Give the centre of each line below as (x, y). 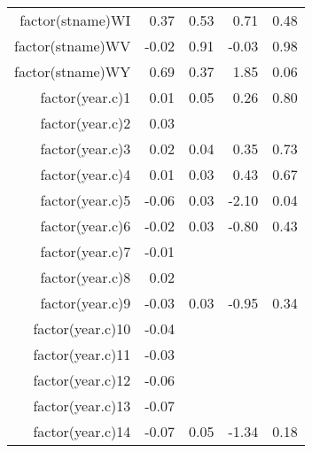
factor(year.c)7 (86, 251)
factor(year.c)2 (86, 123)
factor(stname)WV (73, 46)
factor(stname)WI (75, 20)
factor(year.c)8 (86, 277)
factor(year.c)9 (86, 303)
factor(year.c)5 (86, 200)
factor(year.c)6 (86, 226)
